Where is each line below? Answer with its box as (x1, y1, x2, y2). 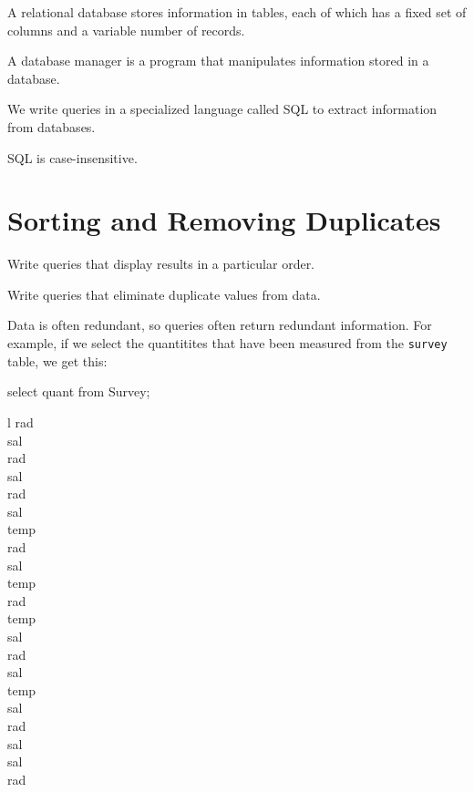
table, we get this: (7, 351, 108, 370)
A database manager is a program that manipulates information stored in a (7, 51, 429, 70)
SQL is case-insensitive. (7, 148, 138, 167)
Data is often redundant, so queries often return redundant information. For (7, 315, 432, 334)
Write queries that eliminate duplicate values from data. (7, 284, 321, 303)
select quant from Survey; (7, 382, 150, 401)
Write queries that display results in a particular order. (7, 254, 315, 273)
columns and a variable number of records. (7, 20, 245, 39)
